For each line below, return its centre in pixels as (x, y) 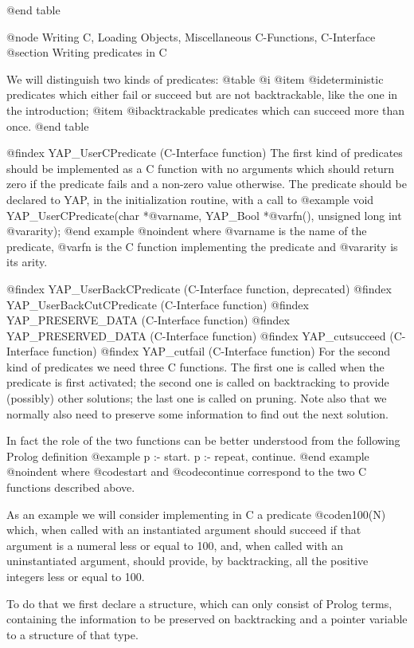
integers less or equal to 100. (76, 576)
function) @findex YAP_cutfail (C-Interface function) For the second (221, 351)
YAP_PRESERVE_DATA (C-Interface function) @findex (148, 320)
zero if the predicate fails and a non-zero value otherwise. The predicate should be (207, 184)
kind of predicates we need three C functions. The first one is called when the (195, 366)
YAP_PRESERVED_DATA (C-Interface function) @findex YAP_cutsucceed (196, 335)
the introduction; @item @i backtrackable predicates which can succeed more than (206, 110)
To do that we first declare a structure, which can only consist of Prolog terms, (199, 603)
